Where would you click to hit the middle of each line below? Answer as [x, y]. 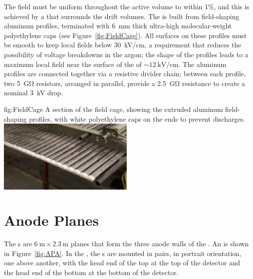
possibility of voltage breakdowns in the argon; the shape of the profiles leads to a [126, 54]
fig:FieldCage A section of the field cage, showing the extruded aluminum [114, 109]
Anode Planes [51, 220]
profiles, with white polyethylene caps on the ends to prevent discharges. [137, 118]
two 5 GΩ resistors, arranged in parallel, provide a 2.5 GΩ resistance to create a [125, 83]
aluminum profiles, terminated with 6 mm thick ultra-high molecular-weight [118, 26]
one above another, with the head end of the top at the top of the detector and [122, 263]
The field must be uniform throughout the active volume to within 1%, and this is [127, 6]
